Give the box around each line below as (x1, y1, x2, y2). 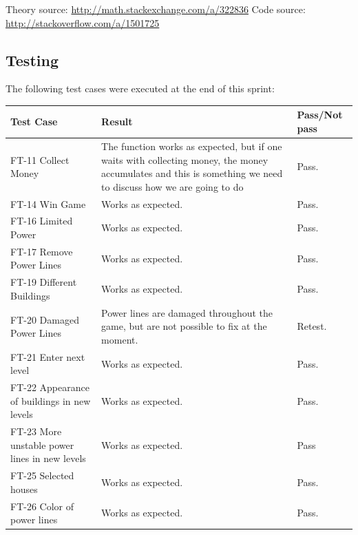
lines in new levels (10, 451, 86, 465)
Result (101, 114, 133, 129)
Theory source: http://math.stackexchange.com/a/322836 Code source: (6, 2, 306, 16)
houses (10, 481, 38, 496)
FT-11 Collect (10, 152, 70, 167)
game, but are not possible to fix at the (101, 319, 267, 333)
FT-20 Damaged (10, 312, 79, 326)
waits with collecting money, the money (101, 152, 268, 167)
